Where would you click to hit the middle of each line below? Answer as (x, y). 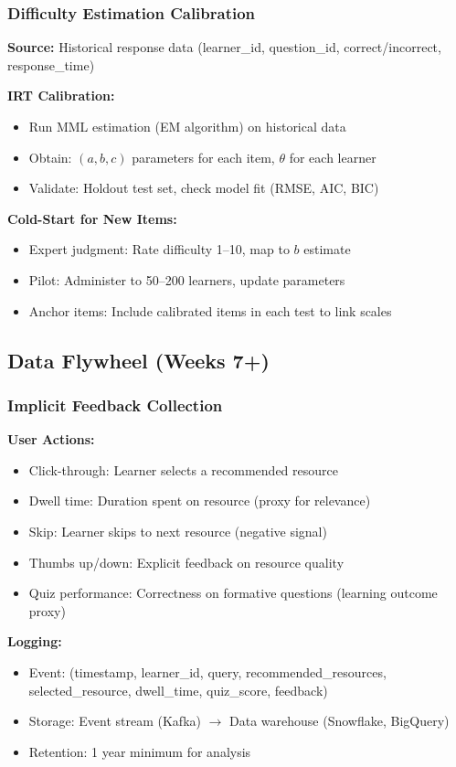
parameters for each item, (203, 157)
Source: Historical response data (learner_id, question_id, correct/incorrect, (224, 47)
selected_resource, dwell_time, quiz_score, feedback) (178, 690)
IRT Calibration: (61, 96)
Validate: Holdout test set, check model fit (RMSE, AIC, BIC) (204, 188)
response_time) (51, 64)
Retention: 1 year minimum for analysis (140, 751)
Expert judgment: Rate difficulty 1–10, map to (159, 249)
